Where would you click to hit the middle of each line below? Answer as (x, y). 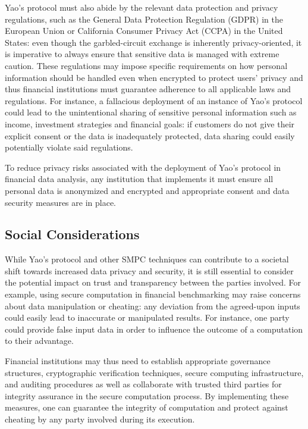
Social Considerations (72, 234)
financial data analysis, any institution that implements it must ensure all (139, 179)
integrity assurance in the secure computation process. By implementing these (147, 395)
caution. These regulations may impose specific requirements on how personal (146, 65)
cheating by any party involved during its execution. (100, 419)
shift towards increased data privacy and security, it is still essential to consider (149, 270)
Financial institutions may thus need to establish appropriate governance (138, 361)
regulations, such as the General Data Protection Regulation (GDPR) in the (144, 19)
